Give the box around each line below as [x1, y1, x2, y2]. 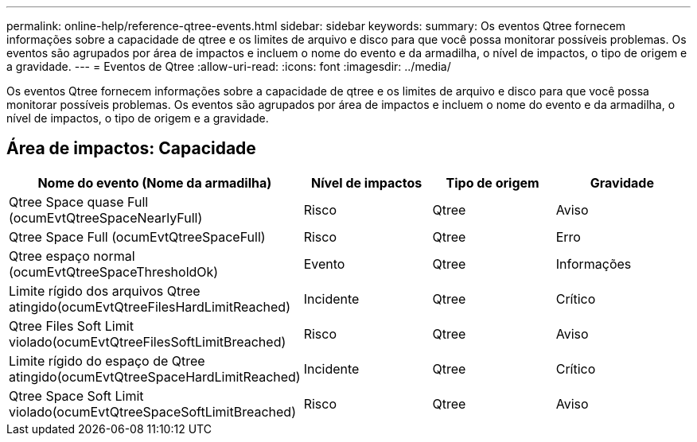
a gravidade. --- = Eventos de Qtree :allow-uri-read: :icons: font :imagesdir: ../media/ [6, 60, 451, 73]
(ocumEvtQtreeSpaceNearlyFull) [9, 209, 203, 226]
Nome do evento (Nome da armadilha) [37, 174, 272, 191]
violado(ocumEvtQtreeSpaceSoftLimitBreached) [9, 403, 296, 420]
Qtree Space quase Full [9, 193, 149, 210]
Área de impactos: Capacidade [6, 138, 256, 159]
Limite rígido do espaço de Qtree [9, 352, 205, 369]
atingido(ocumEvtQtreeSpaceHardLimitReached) [9, 368, 301, 385]
